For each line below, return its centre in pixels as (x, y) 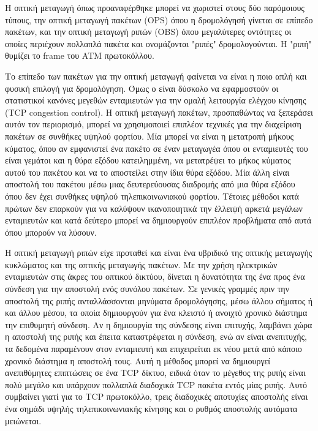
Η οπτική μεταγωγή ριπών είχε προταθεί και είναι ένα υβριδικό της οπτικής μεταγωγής (159, 253)
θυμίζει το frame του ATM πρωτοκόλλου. (80, 55)
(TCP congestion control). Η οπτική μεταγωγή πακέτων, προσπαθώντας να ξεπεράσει (159, 112)
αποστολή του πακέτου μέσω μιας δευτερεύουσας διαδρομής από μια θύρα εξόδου (150, 184)
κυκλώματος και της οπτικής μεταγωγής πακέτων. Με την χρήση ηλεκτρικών (141, 264)
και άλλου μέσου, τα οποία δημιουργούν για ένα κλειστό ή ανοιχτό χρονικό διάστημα (156, 313)
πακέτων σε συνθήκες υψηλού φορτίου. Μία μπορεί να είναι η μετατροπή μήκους (150, 136)
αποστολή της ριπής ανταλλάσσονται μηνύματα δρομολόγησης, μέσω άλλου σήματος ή (159, 300)
